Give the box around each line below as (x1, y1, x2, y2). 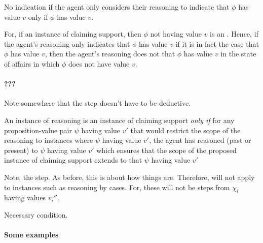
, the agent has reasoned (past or (149, 135, 251, 145)
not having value (150, 28, 202, 39)
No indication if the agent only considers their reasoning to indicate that (4, 2, 230, 12)
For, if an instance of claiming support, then (4, 28, 141, 39)
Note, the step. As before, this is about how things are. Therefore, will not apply (4, 171, 255, 182)
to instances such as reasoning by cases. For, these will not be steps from (4, 181, 230, 192)
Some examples (4, 229, 59, 240)
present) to (4, 144, 38, 155)
